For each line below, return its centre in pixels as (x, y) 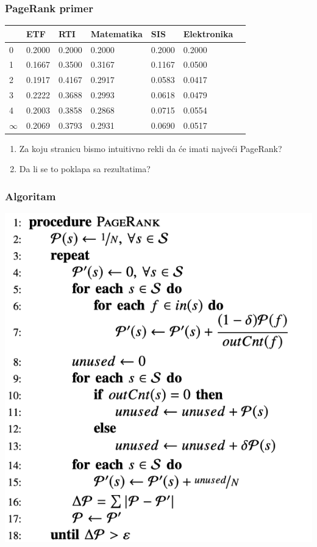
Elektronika (208, 33)
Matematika (116, 33)
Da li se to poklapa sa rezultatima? (85, 169)
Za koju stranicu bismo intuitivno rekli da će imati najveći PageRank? (151, 148)
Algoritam (30, 196)
